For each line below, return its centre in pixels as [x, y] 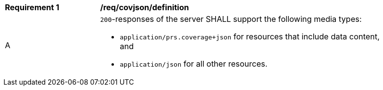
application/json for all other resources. [194, 64]
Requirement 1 [32, 7]
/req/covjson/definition [145, 7]
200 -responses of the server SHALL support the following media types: [231, 19]
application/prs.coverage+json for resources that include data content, [250, 36]
